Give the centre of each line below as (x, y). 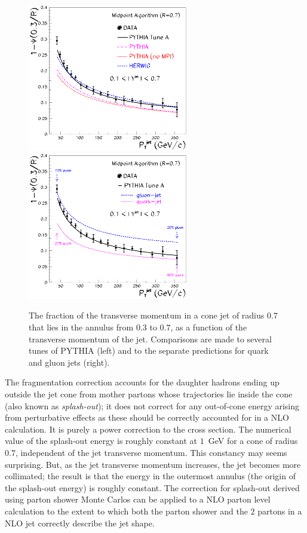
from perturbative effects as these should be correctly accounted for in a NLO (147, 417)
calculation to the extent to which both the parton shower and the (126, 511)
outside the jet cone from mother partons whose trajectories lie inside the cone (149, 394)
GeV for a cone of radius (253, 441)
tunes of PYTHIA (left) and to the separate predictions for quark (149, 350)
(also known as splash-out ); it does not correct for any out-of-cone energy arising (152, 405)
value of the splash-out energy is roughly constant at (101, 441)
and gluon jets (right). (69, 362)
